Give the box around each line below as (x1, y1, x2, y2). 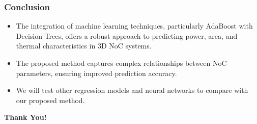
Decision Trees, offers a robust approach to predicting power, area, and (16, 30, 238, 41)
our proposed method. (16, 94, 85, 105)
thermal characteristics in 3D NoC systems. (16, 40, 152, 51)
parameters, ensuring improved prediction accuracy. (16, 67, 177, 78)
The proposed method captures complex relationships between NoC (16, 58, 227, 68)
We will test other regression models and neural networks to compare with (16, 85, 248, 95)
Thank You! (4, 112, 47, 122)
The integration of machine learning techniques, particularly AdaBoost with (16, 20, 253, 31)
